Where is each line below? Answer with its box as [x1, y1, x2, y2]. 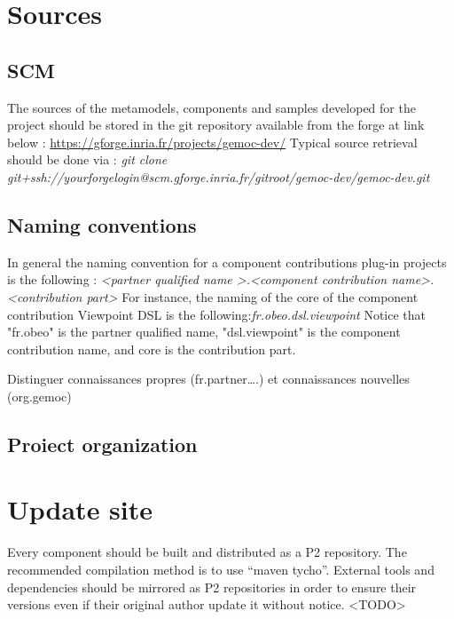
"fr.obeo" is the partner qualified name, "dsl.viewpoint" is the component [7, 322, 401, 341]
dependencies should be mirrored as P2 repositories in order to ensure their [7, 577, 417, 596]
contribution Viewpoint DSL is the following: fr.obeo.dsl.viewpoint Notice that [7, 305, 426, 323]
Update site [7, 491, 153, 528]
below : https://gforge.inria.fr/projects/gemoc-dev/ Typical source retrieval [7, 132, 418, 151]
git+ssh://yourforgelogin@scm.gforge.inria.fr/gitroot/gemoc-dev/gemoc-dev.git [7, 167, 430, 186]
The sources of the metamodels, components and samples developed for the [7, 98, 416, 116]
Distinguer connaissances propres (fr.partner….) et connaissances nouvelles [7, 369, 410, 388]
